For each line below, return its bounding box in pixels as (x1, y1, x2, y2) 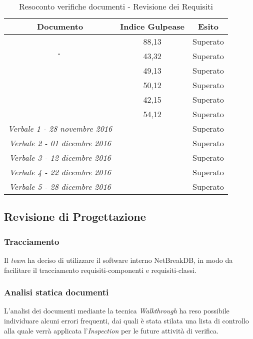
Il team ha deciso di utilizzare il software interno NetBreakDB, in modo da (4, 255, 233, 265)
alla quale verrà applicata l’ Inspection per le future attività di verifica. (4, 325, 218, 335)
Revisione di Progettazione (4, 209, 146, 224)
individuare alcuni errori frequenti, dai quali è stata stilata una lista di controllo (4, 315, 249, 325)
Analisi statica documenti (4, 286, 109, 298)
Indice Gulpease (120, 21, 185, 32)
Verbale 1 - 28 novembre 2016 (8, 123, 112, 134)
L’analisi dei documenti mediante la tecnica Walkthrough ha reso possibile (4, 305, 229, 316)
